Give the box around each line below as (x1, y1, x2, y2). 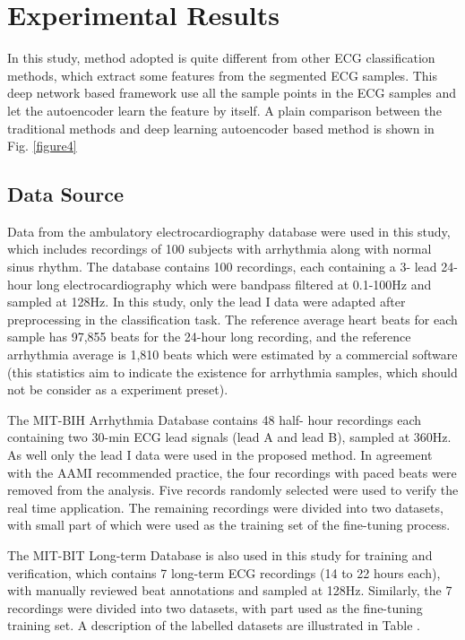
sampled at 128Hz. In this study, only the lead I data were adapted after (7, 292, 406, 311)
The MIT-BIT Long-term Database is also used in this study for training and (7, 545, 433, 564)
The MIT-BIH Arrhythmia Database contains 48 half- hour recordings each (7, 410, 422, 428)
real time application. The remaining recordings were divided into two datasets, (7, 497, 443, 516)
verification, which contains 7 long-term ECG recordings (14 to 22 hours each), (7, 563, 441, 582)
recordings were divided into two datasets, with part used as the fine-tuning (7, 598, 423, 617)
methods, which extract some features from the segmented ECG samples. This (7, 65, 437, 84)
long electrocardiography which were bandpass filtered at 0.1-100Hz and (36, 274, 432, 293)
